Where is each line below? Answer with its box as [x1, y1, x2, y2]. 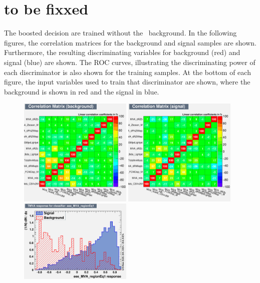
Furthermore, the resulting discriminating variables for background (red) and [4, 47, 240, 57]
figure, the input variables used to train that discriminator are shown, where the [4, 76, 250, 87]
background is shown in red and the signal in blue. [4, 86, 159, 96]
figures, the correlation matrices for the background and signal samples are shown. [4, 37, 256, 47]
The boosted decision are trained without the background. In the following [4, 27, 237, 38]
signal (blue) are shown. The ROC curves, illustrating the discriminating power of [4, 56, 255, 67]
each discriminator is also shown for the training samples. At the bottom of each [4, 66, 251, 77]
